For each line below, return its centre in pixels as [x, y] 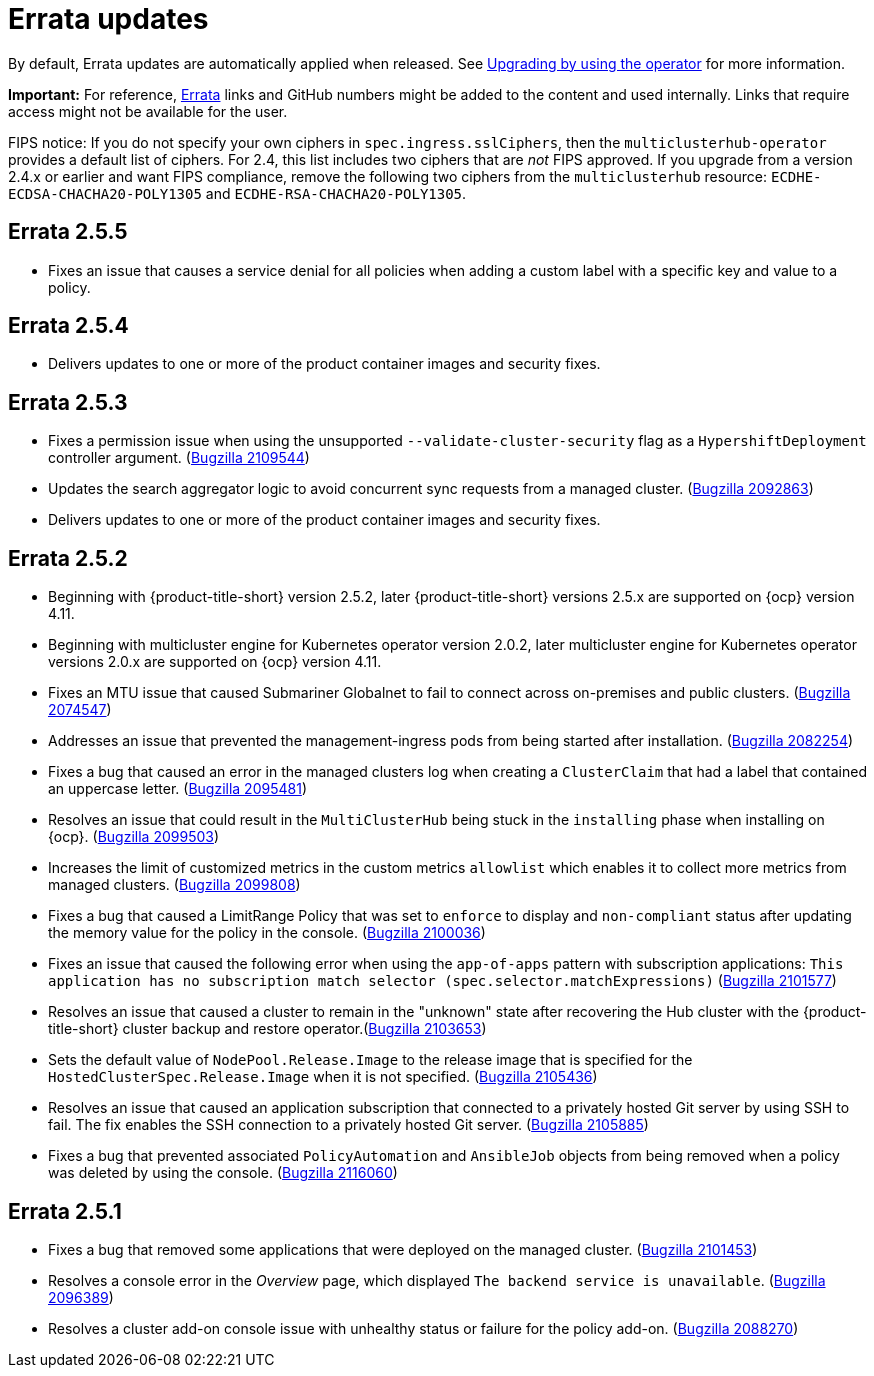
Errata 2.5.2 [68, 558]
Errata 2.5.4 [68, 326]
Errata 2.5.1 [65, 1211]
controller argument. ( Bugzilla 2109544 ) [179, 458]
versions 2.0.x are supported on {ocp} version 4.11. [215, 662]
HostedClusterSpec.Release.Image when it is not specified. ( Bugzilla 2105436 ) [323, 1077]
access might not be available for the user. [148, 111]
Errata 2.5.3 [68, 402]
